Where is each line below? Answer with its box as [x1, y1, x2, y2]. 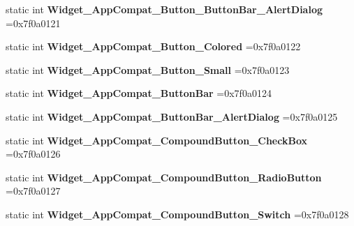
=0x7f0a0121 [6, 15, 61, 30]
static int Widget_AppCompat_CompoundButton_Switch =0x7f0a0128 [6, 206, 349, 221]
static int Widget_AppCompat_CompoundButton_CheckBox [6, 133, 308, 147]
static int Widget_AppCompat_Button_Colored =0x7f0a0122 [6, 39, 301, 54]
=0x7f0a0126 [6, 146, 61, 161]
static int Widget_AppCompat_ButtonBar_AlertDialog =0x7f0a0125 [6, 109, 338, 123]
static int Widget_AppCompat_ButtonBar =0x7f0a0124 [6, 86, 272, 100]
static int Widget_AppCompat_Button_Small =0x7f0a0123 [6, 62, 290, 77]
